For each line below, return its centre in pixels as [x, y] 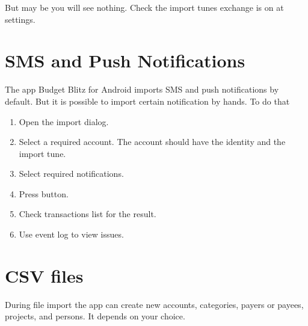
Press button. [44, 193]
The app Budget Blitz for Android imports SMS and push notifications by [142, 89]
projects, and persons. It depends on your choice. [95, 316]
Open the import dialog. [64, 121]
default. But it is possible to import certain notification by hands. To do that [147, 101]
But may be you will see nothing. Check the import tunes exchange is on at [144, 7]
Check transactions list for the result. [88, 214]
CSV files [44, 275]
